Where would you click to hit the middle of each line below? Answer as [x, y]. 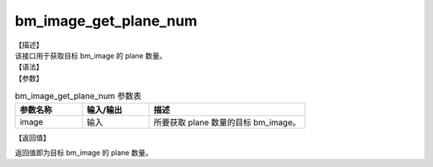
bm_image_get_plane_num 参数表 [78, 96]
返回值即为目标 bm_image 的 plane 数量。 [83, 153]
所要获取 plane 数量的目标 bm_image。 [227, 122]
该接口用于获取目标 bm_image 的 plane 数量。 [91, 55]
